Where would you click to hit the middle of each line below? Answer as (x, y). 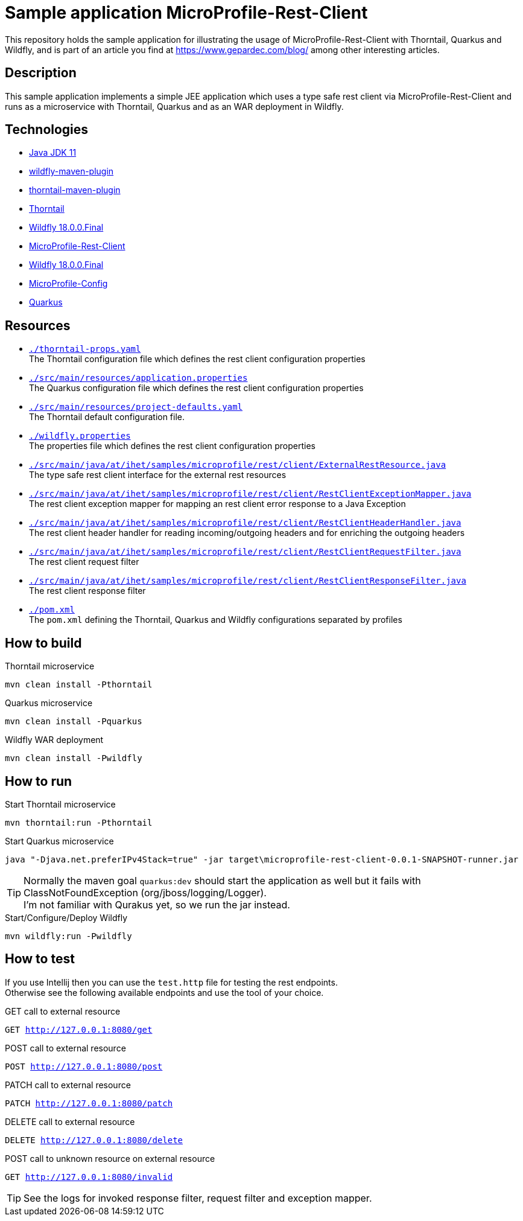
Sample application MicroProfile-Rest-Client (186, 13)
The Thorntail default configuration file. (107, 417)
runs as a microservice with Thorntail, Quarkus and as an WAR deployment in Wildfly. (174, 106)
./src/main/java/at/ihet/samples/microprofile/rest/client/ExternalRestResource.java (238, 465)
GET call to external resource (63, 1011)
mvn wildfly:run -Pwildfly (68, 936)
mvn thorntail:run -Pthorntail (79, 822)
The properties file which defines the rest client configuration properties (172, 446)
